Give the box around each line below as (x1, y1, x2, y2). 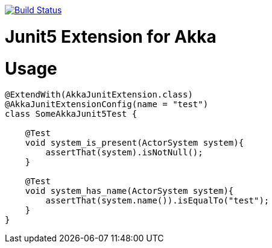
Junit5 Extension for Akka (5, 26, 217, 47)
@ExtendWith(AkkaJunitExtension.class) (5, 90, 193, 100)
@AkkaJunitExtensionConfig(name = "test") (5, 99, 209, 110)
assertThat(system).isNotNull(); (45, 147, 203, 158)
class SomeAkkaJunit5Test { (5, 109, 138, 119)
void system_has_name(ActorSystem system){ (25, 186, 234, 196)
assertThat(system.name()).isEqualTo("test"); (45, 196, 270, 206)
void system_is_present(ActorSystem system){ (25, 138, 244, 148)
